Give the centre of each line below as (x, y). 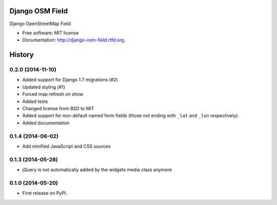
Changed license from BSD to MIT (58, 109)
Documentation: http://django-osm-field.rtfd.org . (74, 40)
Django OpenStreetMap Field (40, 24)
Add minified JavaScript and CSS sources (66, 146)
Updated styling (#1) (44, 87)
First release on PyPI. (45, 193)
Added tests (35, 101)
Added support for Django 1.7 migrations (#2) (70, 80)
